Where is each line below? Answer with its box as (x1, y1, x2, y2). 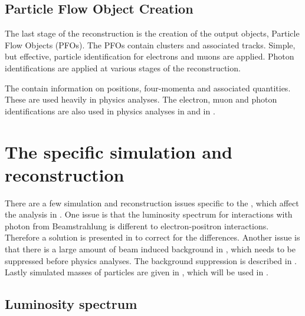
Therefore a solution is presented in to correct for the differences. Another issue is (5, 231, 300, 243)
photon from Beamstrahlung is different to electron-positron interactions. (5, 219, 269, 232)
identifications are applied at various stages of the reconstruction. (5, 61, 241, 74)
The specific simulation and (5, 139, 232, 163)
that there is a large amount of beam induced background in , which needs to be (5, 243, 296, 255)
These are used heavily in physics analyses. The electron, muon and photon (5, 93, 277, 106)
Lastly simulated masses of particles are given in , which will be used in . (5, 266, 268, 278)
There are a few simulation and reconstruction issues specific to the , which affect (5, 196, 299, 209)
